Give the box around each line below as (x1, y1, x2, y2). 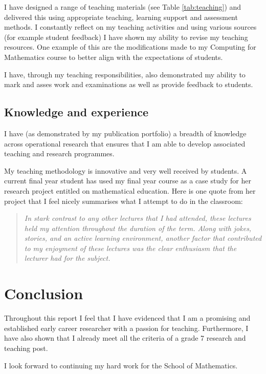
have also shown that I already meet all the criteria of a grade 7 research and (4, 333, 246, 343)
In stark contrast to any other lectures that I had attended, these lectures (24, 213, 251, 223)
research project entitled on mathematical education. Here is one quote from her (4, 185, 256, 196)
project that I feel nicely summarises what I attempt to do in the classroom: (4, 195, 243, 206)
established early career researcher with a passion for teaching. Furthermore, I (4, 322, 249, 333)
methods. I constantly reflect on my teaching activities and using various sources (4, 22, 257, 32)
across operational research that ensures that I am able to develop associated (4, 138, 246, 149)
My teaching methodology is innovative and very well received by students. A (4, 165, 247, 176)
